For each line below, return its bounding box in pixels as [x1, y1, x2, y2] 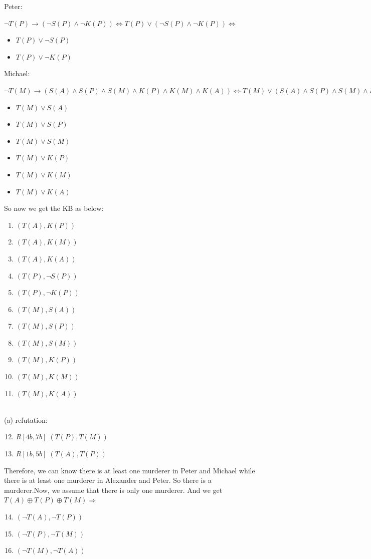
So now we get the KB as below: [4, 203, 104, 213]
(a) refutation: [4, 414, 48, 425]
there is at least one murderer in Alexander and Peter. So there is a [4, 475, 212, 485]
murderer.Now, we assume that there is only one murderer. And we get [4, 484, 223, 495]
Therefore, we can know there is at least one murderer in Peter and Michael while [4, 465, 255, 475]
